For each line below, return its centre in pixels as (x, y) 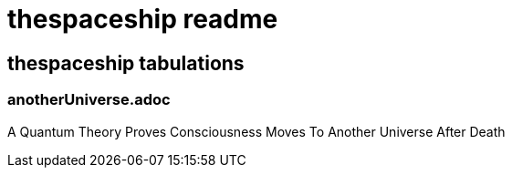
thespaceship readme (143, 19)
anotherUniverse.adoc (89, 100)
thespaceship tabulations (126, 63)
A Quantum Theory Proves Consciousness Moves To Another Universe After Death (256, 131)
